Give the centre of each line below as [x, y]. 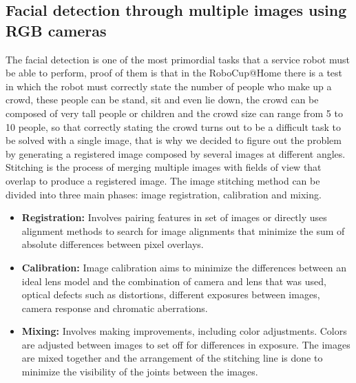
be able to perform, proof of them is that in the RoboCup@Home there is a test [174, 73]
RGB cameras [56, 30]
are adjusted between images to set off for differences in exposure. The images [186, 344]
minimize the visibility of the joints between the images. [140, 372]
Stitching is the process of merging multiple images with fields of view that [164, 167]
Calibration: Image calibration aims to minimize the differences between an [184, 267]
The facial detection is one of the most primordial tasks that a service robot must [178, 59]
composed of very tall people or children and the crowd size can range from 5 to [174, 113]
